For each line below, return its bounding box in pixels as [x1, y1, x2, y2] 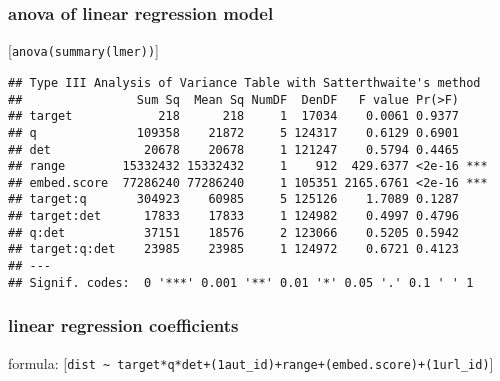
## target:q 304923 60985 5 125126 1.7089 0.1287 [8, 192, 460, 207]
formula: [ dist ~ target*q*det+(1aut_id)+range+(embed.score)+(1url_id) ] [8, 352, 494, 373]
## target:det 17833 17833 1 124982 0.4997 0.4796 [8, 209, 460, 224]
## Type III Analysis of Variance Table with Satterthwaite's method [8, 75, 481, 90]
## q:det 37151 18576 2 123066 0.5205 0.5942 [8, 225, 460, 240]
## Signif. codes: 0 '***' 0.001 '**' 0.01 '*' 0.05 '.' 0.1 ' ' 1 [8, 275, 474, 290]
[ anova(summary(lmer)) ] [8, 40, 159, 61]
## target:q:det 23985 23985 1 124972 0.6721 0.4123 [8, 242, 460, 257]
